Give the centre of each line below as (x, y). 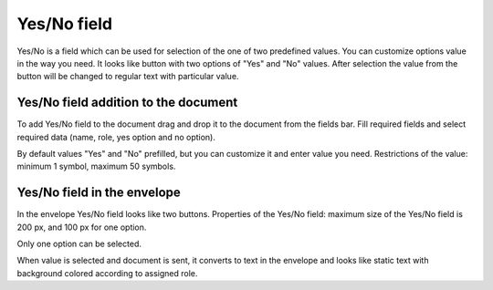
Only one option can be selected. (79, 244)
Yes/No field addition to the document (127, 103)
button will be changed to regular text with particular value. (128, 77)
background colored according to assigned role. (107, 273)
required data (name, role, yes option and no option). (116, 137)
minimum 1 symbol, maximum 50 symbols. (96, 166)
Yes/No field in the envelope (99, 193)
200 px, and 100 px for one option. (82, 227)
